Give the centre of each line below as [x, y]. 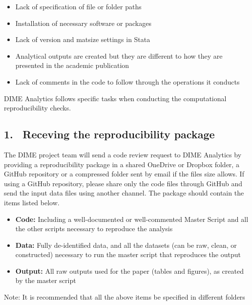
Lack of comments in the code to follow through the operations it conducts [127, 81]
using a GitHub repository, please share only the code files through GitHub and [123, 183]
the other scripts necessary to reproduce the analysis [94, 229]
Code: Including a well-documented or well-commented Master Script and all [132, 219]
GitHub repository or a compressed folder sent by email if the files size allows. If [124, 174]
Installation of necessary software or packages [83, 23]
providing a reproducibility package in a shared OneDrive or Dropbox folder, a [122, 164]
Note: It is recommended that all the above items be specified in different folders [125, 297]
